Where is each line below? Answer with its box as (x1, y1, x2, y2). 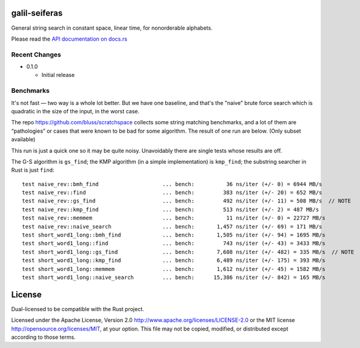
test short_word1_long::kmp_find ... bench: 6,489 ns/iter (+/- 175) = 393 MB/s (22, 257, 325, 264)
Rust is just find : (11, 167, 55, 174)
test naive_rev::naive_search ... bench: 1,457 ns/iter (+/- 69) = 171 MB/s (22, 223, 322, 230)
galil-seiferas (11, 8, 63, 18)
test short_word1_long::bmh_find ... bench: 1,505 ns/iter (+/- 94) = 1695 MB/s (22, 232, 325, 239)
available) (11, 136, 36, 143)
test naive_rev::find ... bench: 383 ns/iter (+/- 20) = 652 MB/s (22, 189, 322, 196)
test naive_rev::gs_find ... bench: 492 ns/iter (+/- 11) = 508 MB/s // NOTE (22, 198, 352, 204)
